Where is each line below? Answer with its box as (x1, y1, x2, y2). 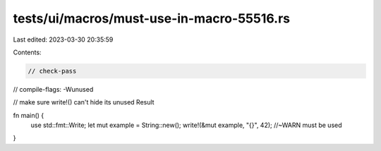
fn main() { (13, 111, 44, 119)
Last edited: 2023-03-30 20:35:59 (13, 35, 114, 44)
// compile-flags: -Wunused (13, 85, 94, 93)
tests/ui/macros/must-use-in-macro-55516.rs (13, 11, 291, 26)
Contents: (13, 48, 42, 56)
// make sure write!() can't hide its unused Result (13, 98, 155, 107)
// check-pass (28, 67, 77, 75)
